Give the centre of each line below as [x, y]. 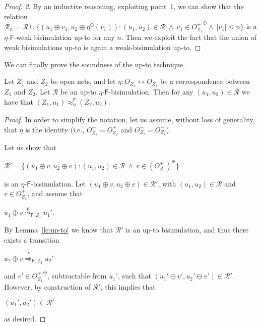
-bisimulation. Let [58, 183]
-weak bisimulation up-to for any [64, 37]
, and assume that [55, 193]
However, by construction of [47, 287]
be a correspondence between [205, 81]
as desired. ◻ [25, 318]
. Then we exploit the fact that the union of [189, 37]
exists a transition [32, 239]
